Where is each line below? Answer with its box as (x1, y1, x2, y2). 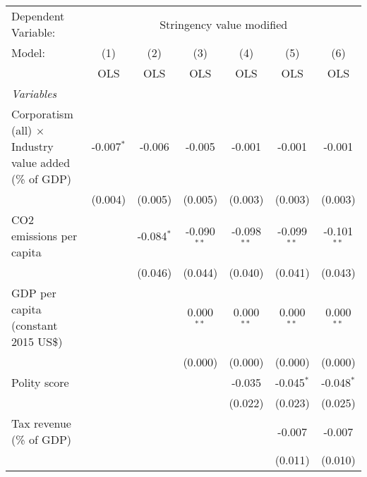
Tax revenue (11, 415, 71, 431)
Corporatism (11, 106, 73, 122)
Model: (11, 44, 46, 61)
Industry (11, 138, 54, 154)
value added (11, 154, 71, 171)
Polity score (11, 374, 69, 390)
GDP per (11, 285, 56, 301)
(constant (11, 317, 58, 333)
